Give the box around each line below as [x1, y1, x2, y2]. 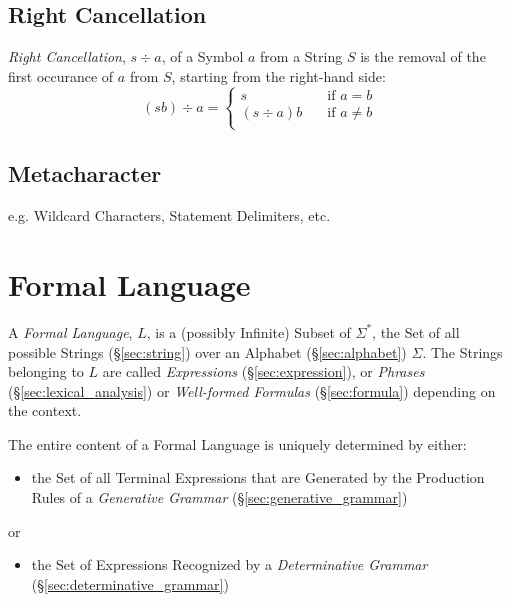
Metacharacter [8, 158, 162, 189]
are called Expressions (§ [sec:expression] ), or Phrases [102, 361, 425, 382]
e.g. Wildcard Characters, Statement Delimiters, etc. [8, 205, 331, 226]
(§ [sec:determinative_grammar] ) [31, 573, 229, 594]
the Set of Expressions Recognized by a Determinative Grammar [31, 554, 428, 575]
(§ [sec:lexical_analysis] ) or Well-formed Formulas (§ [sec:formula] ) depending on [8, 380, 496, 401]
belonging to [8, 361, 84, 382]
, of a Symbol [161, 46, 244, 67]
